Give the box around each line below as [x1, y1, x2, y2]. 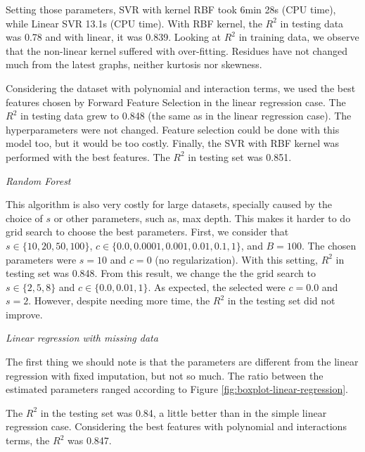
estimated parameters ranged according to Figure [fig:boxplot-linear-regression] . [6, 382, 348, 396]
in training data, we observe [238, 30, 359, 44]
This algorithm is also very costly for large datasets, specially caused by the [6, 197, 332, 212]
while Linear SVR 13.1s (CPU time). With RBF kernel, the [6, 15, 262, 30]
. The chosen [301, 238, 357, 252]
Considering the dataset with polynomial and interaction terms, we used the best [6, 80, 356, 95]
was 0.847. [67, 433, 112, 448]
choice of [6, 210, 43, 225]
